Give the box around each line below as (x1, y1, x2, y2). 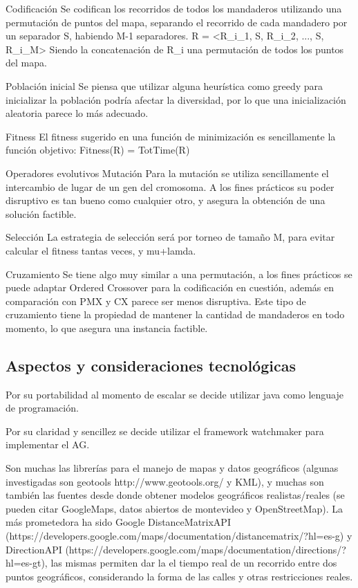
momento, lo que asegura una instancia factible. (6, 320, 208, 335)
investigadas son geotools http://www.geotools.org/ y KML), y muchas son (6, 474, 324, 488)
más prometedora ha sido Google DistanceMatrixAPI (6, 515, 231, 529)
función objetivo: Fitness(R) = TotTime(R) (6, 143, 190, 157)
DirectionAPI (6, 542, 62, 556)
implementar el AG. (6, 437, 90, 452)
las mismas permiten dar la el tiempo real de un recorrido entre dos (50, 555, 337, 570)
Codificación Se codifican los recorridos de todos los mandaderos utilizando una (6, 1, 342, 15)
